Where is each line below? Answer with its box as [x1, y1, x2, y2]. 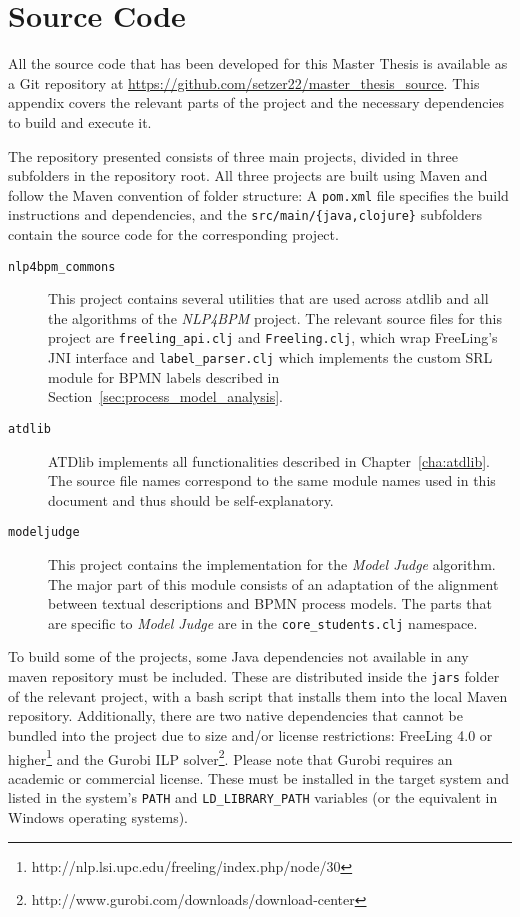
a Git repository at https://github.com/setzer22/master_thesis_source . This [8, 72, 480, 93]
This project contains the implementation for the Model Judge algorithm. [48, 554, 496, 575]
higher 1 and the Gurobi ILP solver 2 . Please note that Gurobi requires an [8, 745, 453, 769]
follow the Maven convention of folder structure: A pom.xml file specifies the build [8, 184, 509, 205]
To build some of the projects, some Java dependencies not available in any [8, 646, 469, 667]
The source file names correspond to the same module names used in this [48, 470, 496, 491]
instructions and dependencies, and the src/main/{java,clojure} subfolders [8, 204, 482, 225]
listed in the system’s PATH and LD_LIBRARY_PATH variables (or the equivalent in [8, 787, 498, 808]
